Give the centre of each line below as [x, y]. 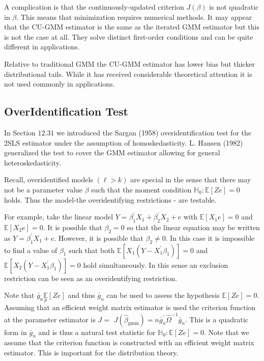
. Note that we [227, 332]
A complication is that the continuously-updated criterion [94, 7]
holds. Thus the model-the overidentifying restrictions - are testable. [110, 199]
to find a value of [31, 250]
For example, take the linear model [59, 217]
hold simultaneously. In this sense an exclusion [156, 265]
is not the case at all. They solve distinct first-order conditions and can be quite [129, 36]
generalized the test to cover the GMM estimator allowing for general [112, 152]
